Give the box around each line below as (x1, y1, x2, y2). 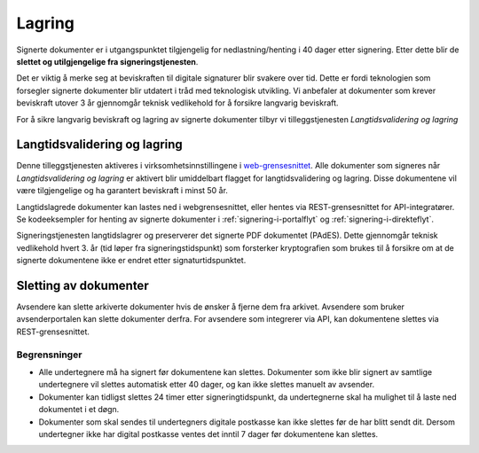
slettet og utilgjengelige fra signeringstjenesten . (16, 56, 199, 66)
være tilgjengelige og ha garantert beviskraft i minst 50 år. (16, 185, 228, 196)
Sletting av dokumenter (16, 277, 150, 293)
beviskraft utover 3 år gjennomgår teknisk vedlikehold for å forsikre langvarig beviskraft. (16, 98, 339, 108)
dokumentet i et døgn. (38, 404, 120, 415)
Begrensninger (16, 348, 82, 361)
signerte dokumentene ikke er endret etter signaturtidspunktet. (16, 255, 247, 266)
